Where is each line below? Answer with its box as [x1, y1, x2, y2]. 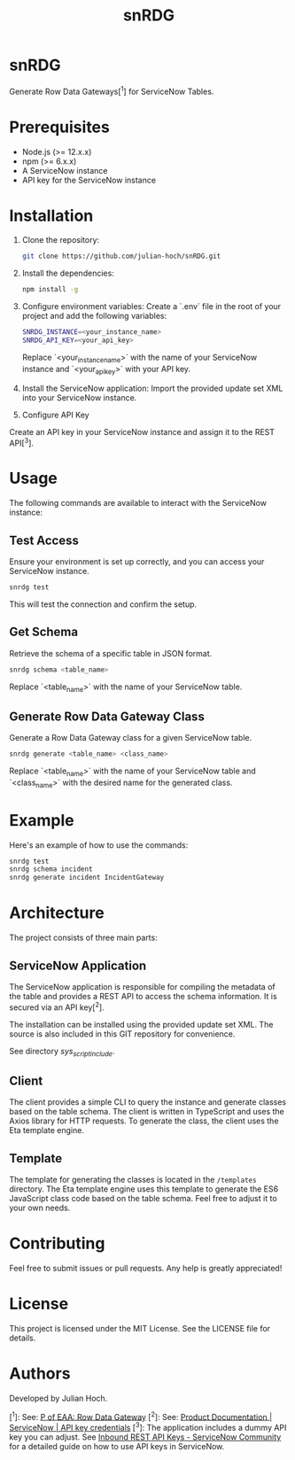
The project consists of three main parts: [9, 932, 158, 944]
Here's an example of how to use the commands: [9, 839, 189, 850]
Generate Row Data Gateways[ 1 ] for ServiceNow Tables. [9, 84, 214, 97]
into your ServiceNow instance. [21, 392, 137, 403]
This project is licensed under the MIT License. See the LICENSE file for [9, 1323, 271, 1333]
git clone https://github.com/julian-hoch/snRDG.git [21, 252, 221, 261]
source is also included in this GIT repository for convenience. [9, 1029, 236, 1039]
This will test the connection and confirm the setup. [9, 599, 198, 610]
